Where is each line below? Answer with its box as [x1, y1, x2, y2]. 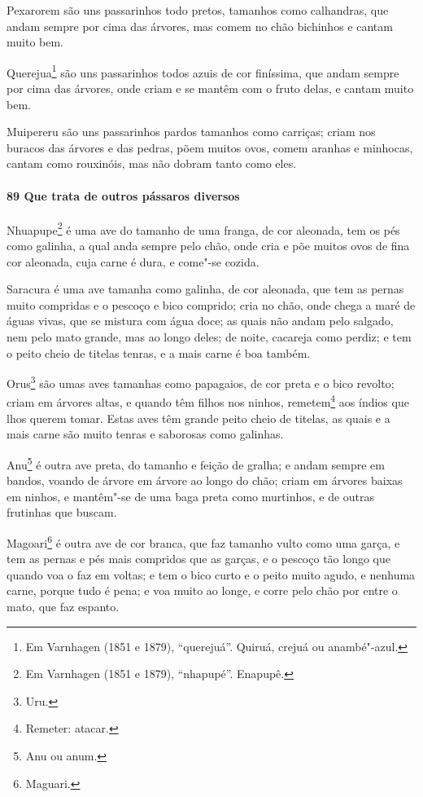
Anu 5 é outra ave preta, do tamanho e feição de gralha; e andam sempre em [7, 453, 385, 473]
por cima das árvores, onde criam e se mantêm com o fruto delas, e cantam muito [7, 80, 414, 97]
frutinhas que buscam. [7, 504, 117, 521]
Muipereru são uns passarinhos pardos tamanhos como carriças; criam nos [7, 123, 376, 140]
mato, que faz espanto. [7, 597, 120, 614]
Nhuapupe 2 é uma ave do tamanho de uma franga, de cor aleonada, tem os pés [7, 218, 400, 238]
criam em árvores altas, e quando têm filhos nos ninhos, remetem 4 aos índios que [7, 391, 409, 411]
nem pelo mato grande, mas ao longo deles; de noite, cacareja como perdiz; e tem [7, 328, 412, 346]
